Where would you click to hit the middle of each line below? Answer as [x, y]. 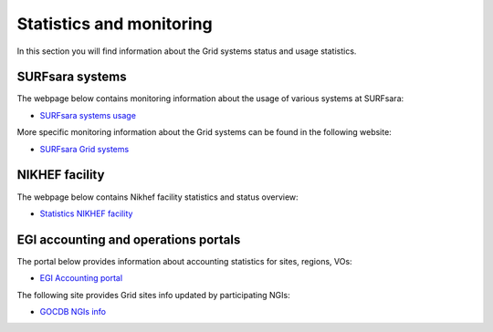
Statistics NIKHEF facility [86, 213]
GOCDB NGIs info [73, 311]
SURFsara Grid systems [84, 149]
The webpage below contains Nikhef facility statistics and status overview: [157, 197]
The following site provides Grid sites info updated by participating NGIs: [154, 295]
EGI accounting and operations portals [129, 239]
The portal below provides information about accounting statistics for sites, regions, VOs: [184, 261]
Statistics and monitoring [115, 24]
